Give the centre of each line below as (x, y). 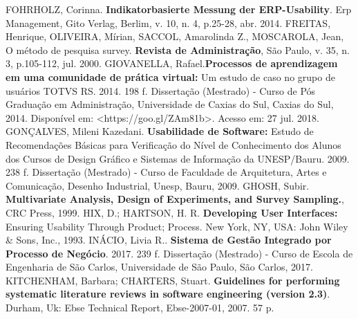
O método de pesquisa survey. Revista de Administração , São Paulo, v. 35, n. (178, 49)
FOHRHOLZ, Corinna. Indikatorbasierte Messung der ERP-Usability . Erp (179, 9)
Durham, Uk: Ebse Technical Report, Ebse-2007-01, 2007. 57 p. (140, 308)
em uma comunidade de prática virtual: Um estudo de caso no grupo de (170, 76)
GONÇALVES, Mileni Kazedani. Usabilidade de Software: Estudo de (160, 131)
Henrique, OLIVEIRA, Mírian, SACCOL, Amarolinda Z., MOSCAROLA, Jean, (175, 36)
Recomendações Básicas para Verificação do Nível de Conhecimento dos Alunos (173, 144)
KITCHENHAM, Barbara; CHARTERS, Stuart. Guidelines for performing (173, 280)
